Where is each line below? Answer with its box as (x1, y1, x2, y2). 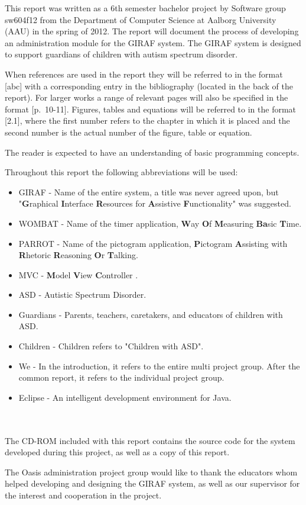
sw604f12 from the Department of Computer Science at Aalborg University (5, 13, 276, 25)
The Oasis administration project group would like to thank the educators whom (5, 465, 298, 478)
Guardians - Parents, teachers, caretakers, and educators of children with (18, 308, 283, 320)
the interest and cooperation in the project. (5, 489, 162, 501)
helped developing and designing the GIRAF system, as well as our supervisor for (5, 477, 300, 490)
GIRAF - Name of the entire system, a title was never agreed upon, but (18, 185, 279, 198)
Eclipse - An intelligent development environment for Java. (18, 391, 232, 403)
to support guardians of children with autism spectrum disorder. (5, 48, 238, 60)
